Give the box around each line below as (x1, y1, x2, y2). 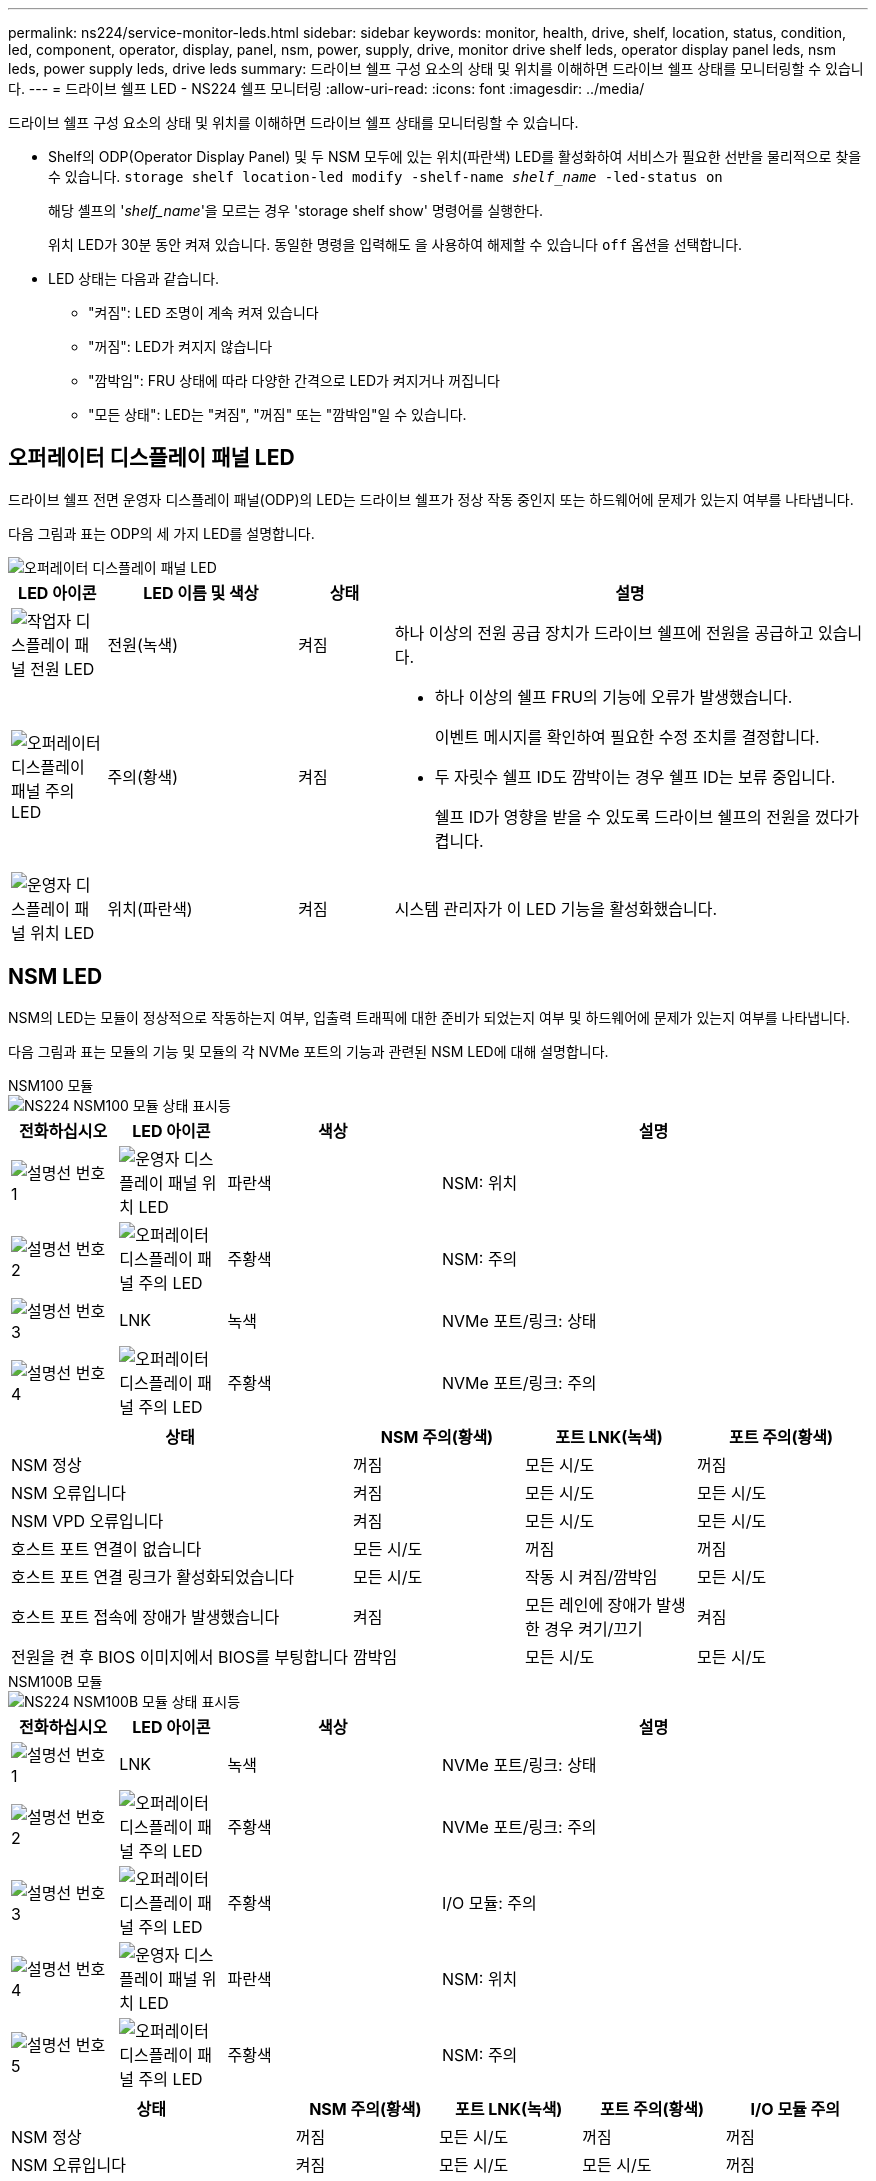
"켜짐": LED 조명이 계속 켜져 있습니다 (88, 304, 319, 321)
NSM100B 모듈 (8, 1672, 103, 1690)
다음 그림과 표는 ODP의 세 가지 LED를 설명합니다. (8, 524, 315, 542)
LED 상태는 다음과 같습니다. (48, 270, 220, 287)
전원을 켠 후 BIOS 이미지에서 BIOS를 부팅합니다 (11, 1646, 349, 1667)
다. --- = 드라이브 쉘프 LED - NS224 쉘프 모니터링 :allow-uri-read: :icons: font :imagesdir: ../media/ (8, 80, 645, 97)
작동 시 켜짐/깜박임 (525, 1566, 658, 1587)
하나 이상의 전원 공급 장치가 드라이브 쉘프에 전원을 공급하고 (394, 622, 814, 643)
